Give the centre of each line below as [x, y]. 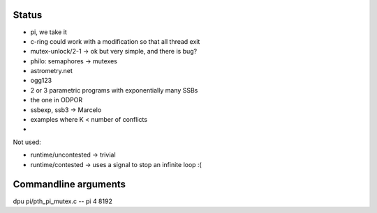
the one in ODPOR [57, 100]
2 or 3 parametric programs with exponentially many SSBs [114, 90]
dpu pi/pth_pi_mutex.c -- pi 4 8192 [63, 201]
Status [28, 15]
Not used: [27, 142]
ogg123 [41, 81]
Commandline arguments [69, 184]
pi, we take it [49, 32]
